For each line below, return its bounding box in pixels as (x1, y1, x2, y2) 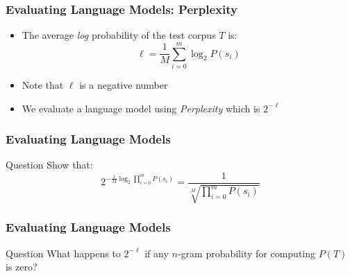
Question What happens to (6, 245, 121, 260)
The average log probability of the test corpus (22, 28, 216, 42)
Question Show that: (6, 157, 93, 172)
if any (144, 245, 169, 260)
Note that (22, 77, 64, 92)
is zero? (6, 259, 37, 274)
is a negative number (79, 77, 168, 92)
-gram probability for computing (177, 245, 316, 260)
